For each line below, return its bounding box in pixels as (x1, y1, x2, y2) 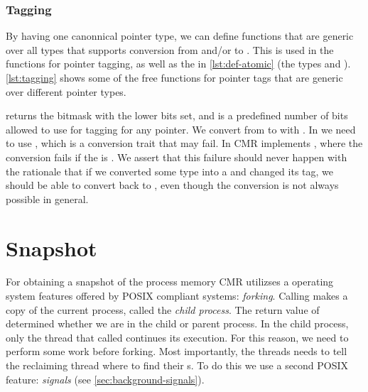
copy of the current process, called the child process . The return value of (6, 302, 320, 317)
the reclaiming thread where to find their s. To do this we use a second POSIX (6, 358, 349, 373)
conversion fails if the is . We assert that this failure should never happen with (6, 149, 347, 164)
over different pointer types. (6, 84, 126, 99)
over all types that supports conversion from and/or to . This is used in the (6, 42, 334, 57)
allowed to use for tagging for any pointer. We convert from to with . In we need (6, 121, 356, 136)
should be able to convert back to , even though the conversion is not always (6, 178, 339, 192)
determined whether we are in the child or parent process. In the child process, (6, 316, 349, 331)
